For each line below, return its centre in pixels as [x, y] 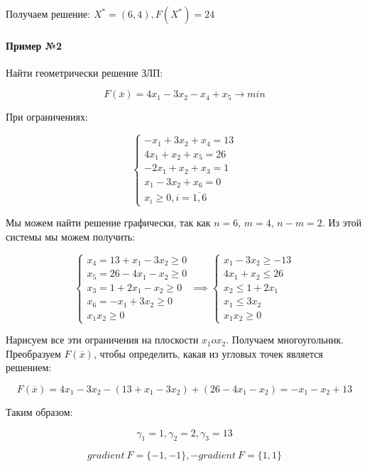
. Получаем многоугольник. [285, 340]
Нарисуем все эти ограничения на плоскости [102, 340]
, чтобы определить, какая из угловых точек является [208, 353]
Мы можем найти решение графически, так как [108, 222]
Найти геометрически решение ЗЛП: [84, 72]
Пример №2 [34, 45]
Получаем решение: [48, 13]
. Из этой [342, 222]
